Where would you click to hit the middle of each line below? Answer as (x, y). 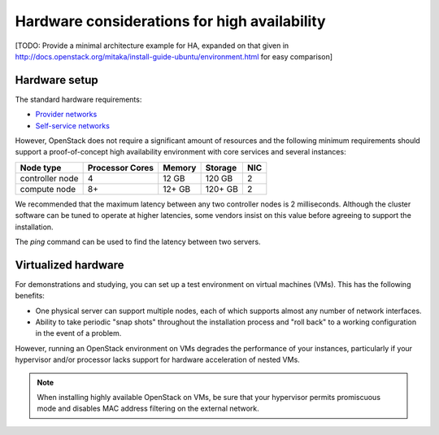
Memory (180, 167)
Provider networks (66, 115)
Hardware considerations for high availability (170, 21)
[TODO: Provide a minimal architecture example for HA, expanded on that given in (152, 46)
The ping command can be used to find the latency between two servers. (138, 241)
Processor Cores (121, 167)
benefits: (30, 296)
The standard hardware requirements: (78, 99)
